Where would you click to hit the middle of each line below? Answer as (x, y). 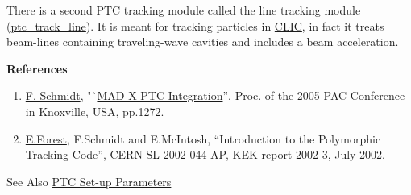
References (37, 68)
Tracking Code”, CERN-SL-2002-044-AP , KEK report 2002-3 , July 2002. (205, 154)
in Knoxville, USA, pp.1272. (95, 111)
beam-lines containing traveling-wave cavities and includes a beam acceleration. (203, 41)
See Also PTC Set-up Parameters (89, 181)
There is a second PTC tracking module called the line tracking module (184, 10)
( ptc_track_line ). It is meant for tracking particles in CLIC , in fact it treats (195, 25)
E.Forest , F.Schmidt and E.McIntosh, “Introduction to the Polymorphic (203, 138)
